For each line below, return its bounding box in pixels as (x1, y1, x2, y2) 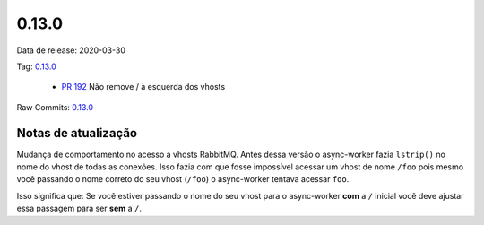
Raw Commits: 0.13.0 (16, 101, 94, 112)
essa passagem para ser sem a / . (16, 203, 143, 214)
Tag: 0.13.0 (16, 61, 57, 72)
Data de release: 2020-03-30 (16, 45, 125, 56)
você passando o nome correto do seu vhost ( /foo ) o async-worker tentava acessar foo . (16, 174, 350, 185)
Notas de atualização (16, 125, 138, 141)
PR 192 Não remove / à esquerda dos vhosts (61, 82, 226, 92)
